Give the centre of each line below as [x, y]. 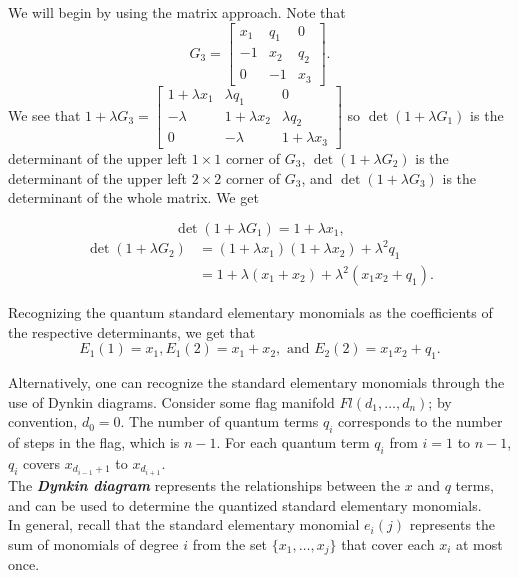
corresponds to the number [420, 421]
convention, [43, 421]
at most [479, 543]
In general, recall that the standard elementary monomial [184, 524]
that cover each [388, 543]
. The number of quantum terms [219, 421]
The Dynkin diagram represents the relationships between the [204, 484]
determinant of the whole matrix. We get [133, 197]
